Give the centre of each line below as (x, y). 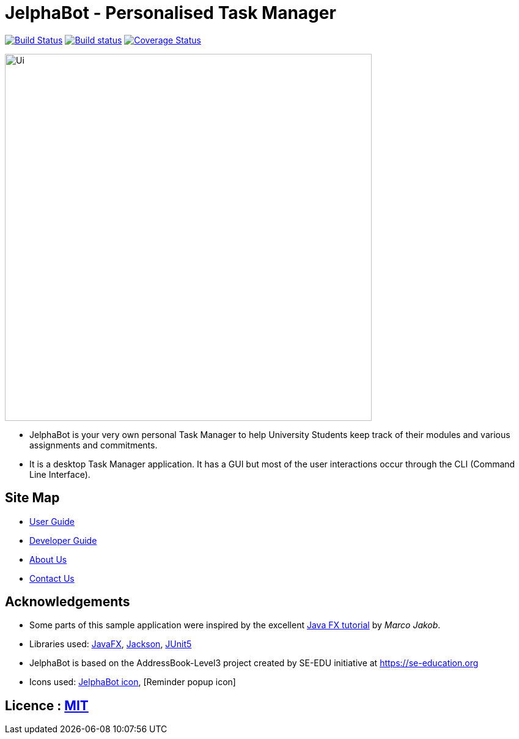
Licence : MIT (47, 705)
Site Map (32, 498)
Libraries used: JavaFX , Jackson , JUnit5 (111, 644)
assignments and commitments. (94, 445)
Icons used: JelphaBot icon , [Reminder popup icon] (133, 682)
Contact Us (52, 578)
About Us (48, 559)
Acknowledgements (68, 602)
